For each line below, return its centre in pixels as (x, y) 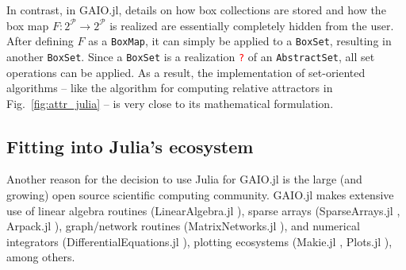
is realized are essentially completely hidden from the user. (252, 25)
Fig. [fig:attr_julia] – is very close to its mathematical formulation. (170, 103)
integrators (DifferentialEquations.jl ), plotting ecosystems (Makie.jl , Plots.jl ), (199, 241)
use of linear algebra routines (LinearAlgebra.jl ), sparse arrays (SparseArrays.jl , (203, 210)
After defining (40, 41)
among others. (41, 257)
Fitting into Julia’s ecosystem (130, 146)
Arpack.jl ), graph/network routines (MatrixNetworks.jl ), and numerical (183, 226)
